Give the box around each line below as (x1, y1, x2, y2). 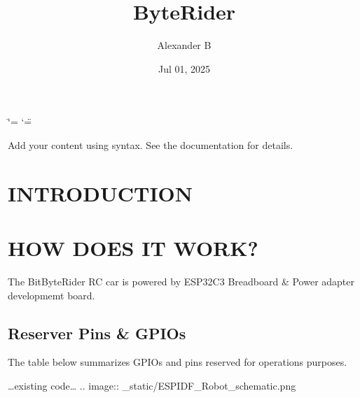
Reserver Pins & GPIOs (8, 322, 186, 343)
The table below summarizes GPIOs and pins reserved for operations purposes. (8, 355, 347, 369)
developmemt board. (8, 287, 95, 302)
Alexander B (157, 38, 212, 52)
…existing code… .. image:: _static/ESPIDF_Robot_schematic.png (8, 378, 296, 392)
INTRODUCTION (8, 178, 193, 207)
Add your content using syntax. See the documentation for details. (8, 137, 293, 152)
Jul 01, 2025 (158, 61, 211, 76)
